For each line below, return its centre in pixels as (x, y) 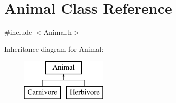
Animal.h (57, 32)
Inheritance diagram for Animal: (54, 49)
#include (18, 32)
